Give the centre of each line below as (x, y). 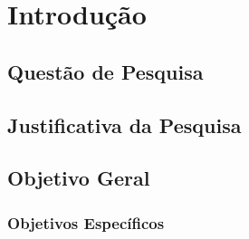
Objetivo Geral (79, 178)
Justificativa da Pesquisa (124, 124)
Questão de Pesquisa (105, 71)
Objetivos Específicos (86, 222)
